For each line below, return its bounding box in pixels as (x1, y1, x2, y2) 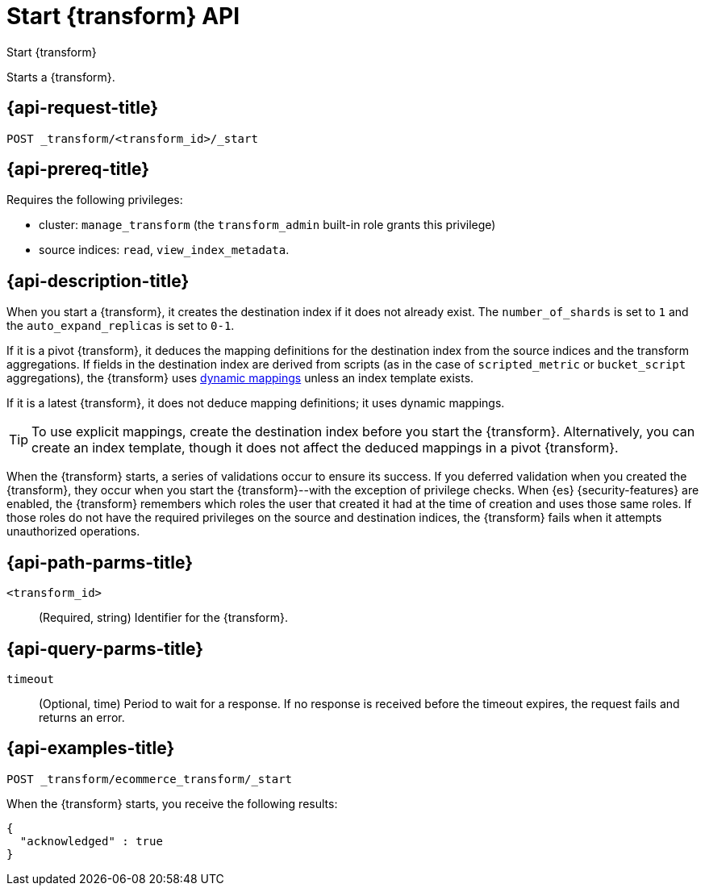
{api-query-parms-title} (6, 638, 204, 659)
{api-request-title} (6, 98, 158, 119)
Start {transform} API (6, 2, 240, 30)
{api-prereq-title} (6, 159, 150, 180)
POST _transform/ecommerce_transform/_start (6, 772, 293, 786)
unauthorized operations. (6, 524, 140, 539)
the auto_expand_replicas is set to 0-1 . (6, 319, 235, 333)
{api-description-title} (6, 270, 190, 291)
